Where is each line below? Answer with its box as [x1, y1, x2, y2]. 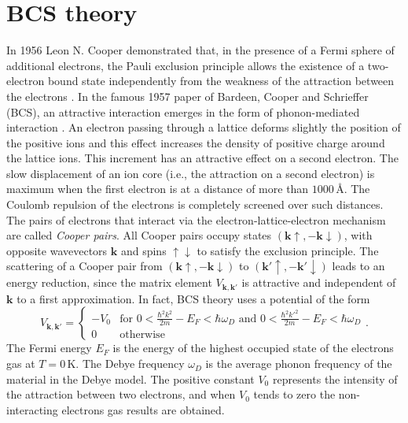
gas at [6, 355, 35, 372]
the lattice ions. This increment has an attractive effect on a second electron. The [6, 150, 399, 166]
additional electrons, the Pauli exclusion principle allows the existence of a [6, 57, 365, 73]
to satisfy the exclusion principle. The [197, 242, 379, 258]
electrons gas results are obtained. [61, 401, 225, 417]
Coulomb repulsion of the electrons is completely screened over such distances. [6, 196, 384, 213]
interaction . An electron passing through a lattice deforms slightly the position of [6, 119, 401, 135]
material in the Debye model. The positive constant [6, 370, 255, 387]
